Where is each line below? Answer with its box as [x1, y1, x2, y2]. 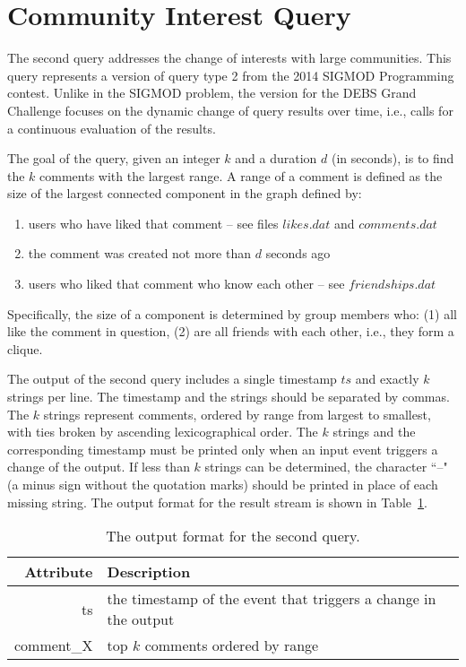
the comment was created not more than [28, 244, 252, 263]
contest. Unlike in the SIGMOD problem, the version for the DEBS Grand [7, 83, 417, 102]
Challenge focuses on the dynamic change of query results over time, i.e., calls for [7, 100, 453, 119]
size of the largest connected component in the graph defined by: [7, 184, 362, 203]
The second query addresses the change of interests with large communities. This [7, 48, 452, 67]
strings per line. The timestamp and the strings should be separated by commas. [7, 387, 450, 406]
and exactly [355, 369, 419, 388]
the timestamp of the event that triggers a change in [107, 588, 436, 610]
